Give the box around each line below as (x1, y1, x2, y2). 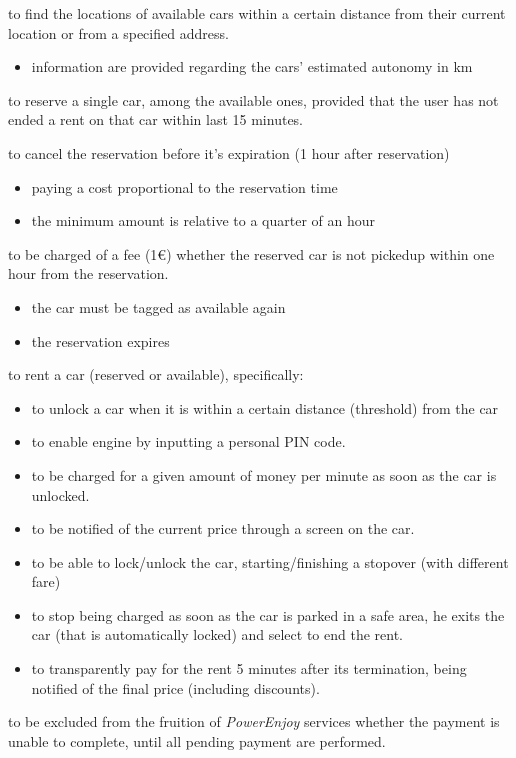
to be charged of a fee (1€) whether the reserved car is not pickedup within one (8, 243, 495, 264)
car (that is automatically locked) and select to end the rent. (31, 624, 404, 645)
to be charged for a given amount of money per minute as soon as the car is (31, 464, 497, 485)
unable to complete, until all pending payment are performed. (8, 730, 386, 751)
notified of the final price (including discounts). (31, 677, 320, 698)
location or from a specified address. (8, 22, 229, 43)
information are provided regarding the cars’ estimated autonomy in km (31, 56, 473, 77)
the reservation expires (31, 330, 170, 351)
